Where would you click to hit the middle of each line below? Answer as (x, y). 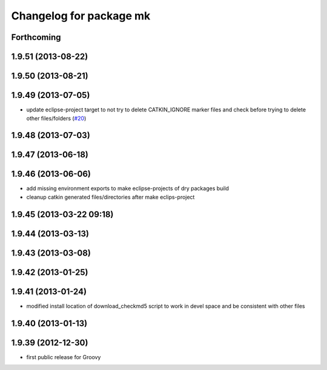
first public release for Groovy (64, 357)
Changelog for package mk (81, 16)
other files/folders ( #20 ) (56, 118)
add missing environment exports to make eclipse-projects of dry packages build (128, 188)
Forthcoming (36, 37)
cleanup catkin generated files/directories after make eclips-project (111, 197)
